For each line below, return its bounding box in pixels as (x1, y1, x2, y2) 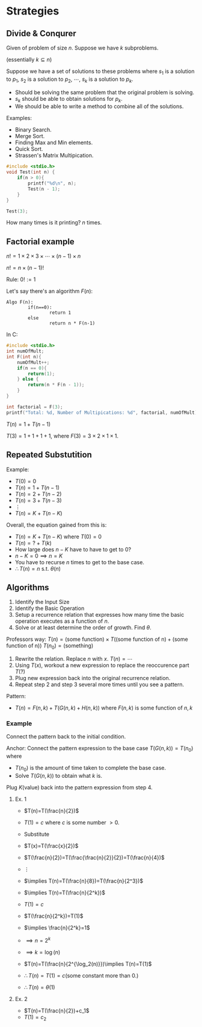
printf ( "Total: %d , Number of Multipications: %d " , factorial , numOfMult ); (6, 409, 200, 416)
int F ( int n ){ (6, 354, 42, 360)
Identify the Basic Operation (14, 605, 85, 612)
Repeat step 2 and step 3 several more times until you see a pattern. (14, 681, 185, 688)
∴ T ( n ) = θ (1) (23, 984, 55, 991)
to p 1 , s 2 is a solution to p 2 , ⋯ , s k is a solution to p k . (6, 75, 133, 84)
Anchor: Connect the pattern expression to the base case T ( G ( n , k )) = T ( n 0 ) (6, 745, 194, 754)
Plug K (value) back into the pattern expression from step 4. (6, 784, 153, 791)
